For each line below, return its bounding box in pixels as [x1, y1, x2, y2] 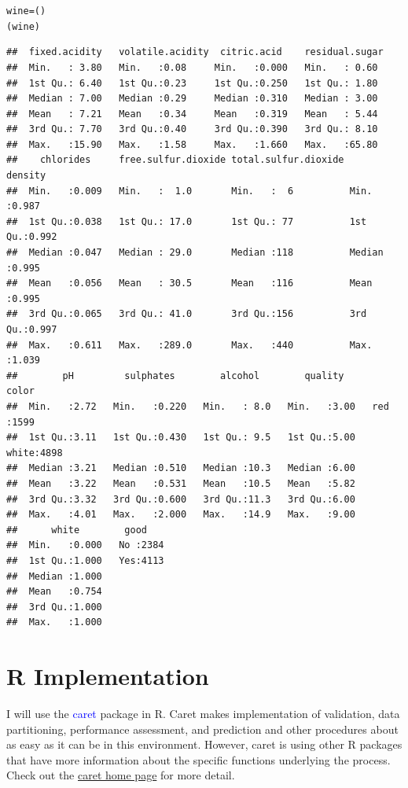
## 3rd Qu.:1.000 [6, 601, 102, 613]
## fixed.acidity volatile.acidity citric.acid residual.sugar [6, 46, 384, 58]
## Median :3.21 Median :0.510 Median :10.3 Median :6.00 [6, 462, 355, 474]
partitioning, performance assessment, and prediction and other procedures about [6, 720, 399, 737]
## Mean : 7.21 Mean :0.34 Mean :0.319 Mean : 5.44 [6, 108, 378, 120]
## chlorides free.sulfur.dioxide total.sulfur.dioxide [6, 154, 344, 166]
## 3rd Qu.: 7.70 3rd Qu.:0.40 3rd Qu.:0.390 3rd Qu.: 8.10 [6, 123, 378, 135]
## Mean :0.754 [6, 586, 102, 598]
